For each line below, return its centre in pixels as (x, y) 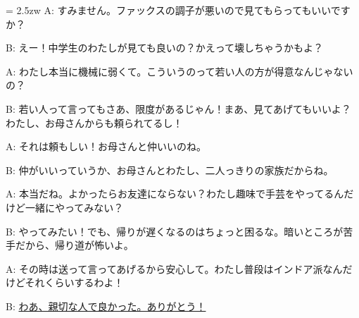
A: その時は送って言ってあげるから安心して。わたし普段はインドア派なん (174, 268)
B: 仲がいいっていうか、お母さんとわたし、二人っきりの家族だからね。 (170, 170)
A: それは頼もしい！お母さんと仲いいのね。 (106, 146)
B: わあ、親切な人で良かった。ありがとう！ (106, 306)
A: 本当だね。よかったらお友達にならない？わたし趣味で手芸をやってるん (175, 194)
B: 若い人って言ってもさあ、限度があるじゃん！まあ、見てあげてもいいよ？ (178, 108)
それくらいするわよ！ (74, 282)
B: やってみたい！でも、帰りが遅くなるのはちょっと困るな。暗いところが (175, 231)
